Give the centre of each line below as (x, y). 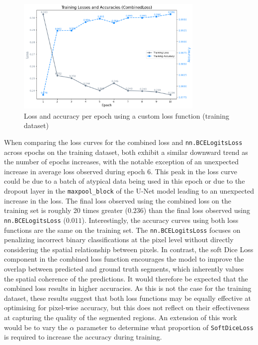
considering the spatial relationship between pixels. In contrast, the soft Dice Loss (129, 249)
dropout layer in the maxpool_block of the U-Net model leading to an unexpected (129, 191)
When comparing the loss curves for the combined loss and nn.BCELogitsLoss (123, 142)
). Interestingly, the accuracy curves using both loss (160, 220)
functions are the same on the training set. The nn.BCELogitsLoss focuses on (122, 230)
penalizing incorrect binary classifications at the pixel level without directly (119, 240)
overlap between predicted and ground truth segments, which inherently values (124, 269)
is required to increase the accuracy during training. (83, 337)
